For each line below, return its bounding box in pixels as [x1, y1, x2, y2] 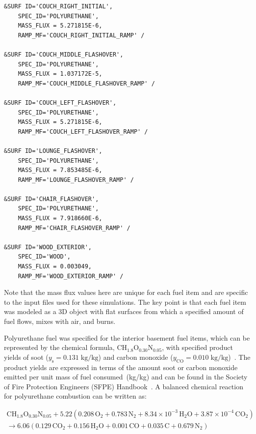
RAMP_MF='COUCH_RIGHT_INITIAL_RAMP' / [18, 31, 145, 39]
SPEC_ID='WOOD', [18, 253, 71, 260]
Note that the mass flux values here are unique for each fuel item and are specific [4, 287, 248, 297]
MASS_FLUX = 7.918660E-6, [18, 215, 102, 222]
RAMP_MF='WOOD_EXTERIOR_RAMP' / [18, 272, 124, 280]
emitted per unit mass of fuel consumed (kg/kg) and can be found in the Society [4, 372, 248, 382]
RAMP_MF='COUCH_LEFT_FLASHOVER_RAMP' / [18, 128, 148, 135]
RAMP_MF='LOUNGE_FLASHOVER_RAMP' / [18, 176, 134, 183]
